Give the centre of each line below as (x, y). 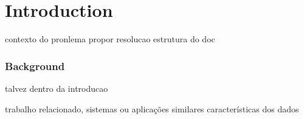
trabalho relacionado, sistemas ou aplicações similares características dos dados (152, 108)
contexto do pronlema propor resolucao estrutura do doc (110, 39)
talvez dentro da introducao (57, 88)
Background (35, 66)
